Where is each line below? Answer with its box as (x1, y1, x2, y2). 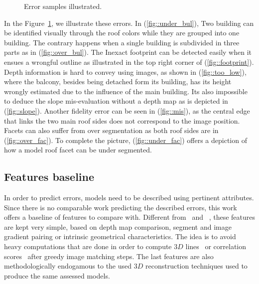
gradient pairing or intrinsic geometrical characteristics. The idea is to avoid (4, 231, 236, 242)
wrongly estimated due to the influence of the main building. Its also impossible (4, 86, 248, 96)
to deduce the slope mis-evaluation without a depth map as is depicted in (4, 96, 228, 106)
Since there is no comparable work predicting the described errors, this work (4, 202, 237, 212)
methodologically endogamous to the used (4, 261, 132, 271)
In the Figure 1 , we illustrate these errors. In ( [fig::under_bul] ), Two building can (4, 17, 254, 28)
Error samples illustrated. (24, 1, 102, 11)
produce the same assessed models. (4, 270, 110, 281)
